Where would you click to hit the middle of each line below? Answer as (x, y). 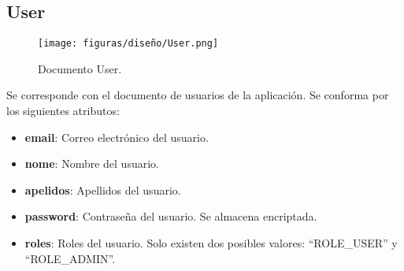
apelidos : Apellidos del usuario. (103, 189)
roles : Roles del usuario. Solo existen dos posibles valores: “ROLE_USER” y (211, 243)
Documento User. (80, 68)
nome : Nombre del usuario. (92, 163)
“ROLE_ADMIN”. (70, 258)
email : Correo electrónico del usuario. (117, 137)
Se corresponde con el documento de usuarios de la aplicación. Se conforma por (198, 95)
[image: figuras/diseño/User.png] (128, 44)
